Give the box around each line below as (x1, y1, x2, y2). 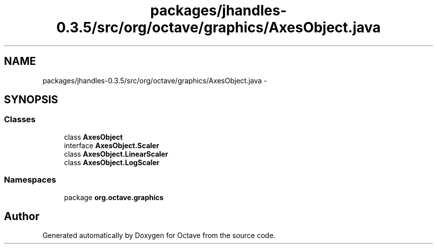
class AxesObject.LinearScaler (64, 149, 168, 158)
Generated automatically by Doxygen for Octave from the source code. (42, 231, 276, 240)
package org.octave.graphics (64, 193, 164, 202)
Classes (4, 114, 36, 125)
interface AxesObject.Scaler (64, 141, 159, 150)
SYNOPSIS (4, 93, 58, 106)
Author (4, 210, 39, 223)
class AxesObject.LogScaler (64, 158, 160, 167)
